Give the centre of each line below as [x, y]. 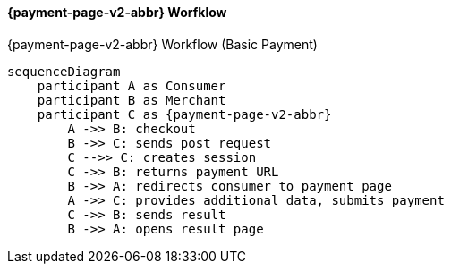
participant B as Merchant [132, 100]
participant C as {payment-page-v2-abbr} [184, 114]
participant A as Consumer [132, 85]
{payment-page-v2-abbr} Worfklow [117, 12]
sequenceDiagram [64, 71]
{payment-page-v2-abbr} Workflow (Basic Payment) [162, 44]
